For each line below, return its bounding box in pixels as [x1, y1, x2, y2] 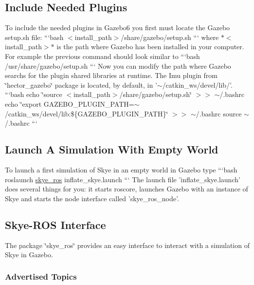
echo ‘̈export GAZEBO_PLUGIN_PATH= [5, 98, 134, 109]
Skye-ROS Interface [5, 217, 106, 232]
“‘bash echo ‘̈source [5, 89, 62, 99]
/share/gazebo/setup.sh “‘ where [121, 32, 219, 42]
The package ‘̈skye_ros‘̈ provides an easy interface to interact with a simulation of [5, 240, 250, 250]
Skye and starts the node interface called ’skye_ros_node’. [5, 193, 179, 203]
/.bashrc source [196, 108, 242, 118]
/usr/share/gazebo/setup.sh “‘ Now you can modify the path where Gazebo [5, 60, 231, 71]
